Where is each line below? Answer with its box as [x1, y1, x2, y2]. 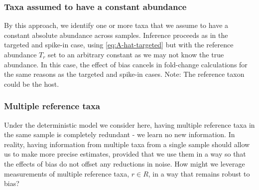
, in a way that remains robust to [148, 168, 250, 179]
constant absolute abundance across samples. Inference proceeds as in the [4, 29, 228, 40]
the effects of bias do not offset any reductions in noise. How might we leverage [4, 158, 245, 169]
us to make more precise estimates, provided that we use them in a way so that [4, 149, 246, 159]
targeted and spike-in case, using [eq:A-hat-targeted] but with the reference [4, 39, 234, 50]
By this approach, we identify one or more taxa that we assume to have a [4, 20, 229, 30]
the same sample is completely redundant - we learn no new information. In [4, 129, 235, 140]
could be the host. [4, 78, 59, 89]
